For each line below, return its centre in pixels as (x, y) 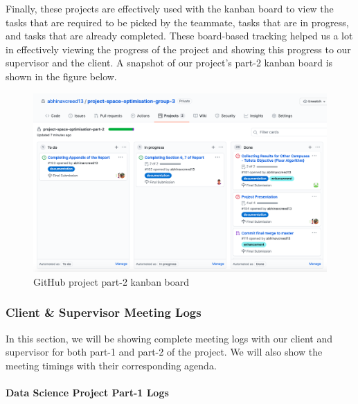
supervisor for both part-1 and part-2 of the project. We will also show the (164, 352)
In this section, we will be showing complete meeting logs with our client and (169, 338)
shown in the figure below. (61, 76)
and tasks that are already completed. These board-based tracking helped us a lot (179, 36)
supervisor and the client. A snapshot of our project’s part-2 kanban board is (169, 63)
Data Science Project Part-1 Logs (87, 393)
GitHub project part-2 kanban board (111, 281)
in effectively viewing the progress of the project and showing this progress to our (178, 49)
